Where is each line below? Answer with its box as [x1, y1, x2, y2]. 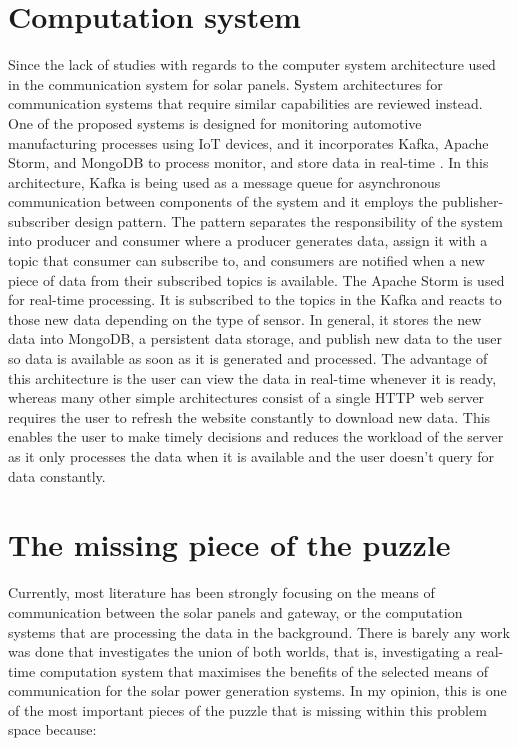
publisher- [442, 191, 504, 212]
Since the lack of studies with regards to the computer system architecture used [8, 54, 496, 75]
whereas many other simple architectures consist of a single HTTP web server [8, 387, 485, 408]
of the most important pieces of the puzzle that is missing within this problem [8, 699, 487, 720]
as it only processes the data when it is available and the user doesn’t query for [8, 446, 495, 466]
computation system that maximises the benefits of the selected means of [39, 660, 488, 681]
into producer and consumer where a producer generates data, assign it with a [8, 230, 488, 251]
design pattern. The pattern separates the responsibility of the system [74, 210, 503, 231]
